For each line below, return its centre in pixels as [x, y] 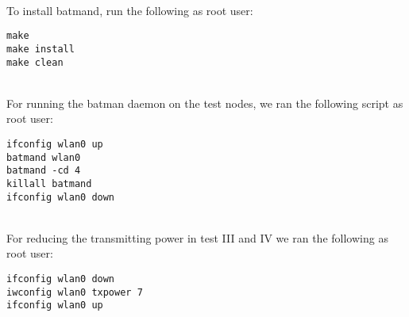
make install [41, 49]
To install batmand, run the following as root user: [130, 10]
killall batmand [49, 183]
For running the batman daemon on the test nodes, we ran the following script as [205, 103]
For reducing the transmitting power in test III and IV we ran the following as [197, 237]
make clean [35, 62]
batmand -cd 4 [44, 171]
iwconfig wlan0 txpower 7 [75, 292]
